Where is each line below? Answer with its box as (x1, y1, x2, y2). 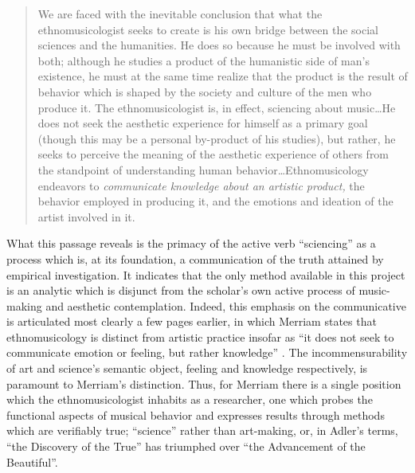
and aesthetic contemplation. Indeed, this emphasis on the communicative (45, 297, 406, 314)
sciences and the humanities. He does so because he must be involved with (37, 37, 401, 53)
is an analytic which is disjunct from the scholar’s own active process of (6, 282, 355, 299)
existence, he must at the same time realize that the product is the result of (37, 68, 408, 84)
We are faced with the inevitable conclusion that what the (37, 6, 323, 21)
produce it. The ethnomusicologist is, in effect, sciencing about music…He (37, 99, 396, 115)
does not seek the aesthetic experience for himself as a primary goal (37, 115, 368, 131)
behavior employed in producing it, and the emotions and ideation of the (37, 193, 393, 209)
